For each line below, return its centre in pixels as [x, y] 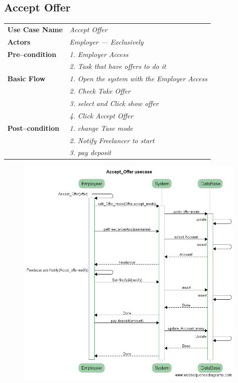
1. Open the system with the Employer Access [138, 79]
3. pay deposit [90, 152]
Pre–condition [32, 54]
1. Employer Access [99, 54]
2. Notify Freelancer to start [112, 140]
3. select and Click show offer [114, 103]
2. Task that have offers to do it [118, 66]
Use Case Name [35, 29]
